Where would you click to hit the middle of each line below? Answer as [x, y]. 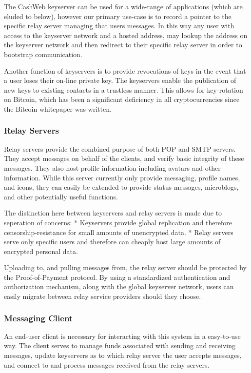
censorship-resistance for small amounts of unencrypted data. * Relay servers [119, 232]
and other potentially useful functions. [61, 196]
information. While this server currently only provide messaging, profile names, [122, 177]
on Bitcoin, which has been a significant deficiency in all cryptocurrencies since [122, 99]
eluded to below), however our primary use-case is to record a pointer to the [118, 16]
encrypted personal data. [41, 251]
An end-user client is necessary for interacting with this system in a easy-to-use [122, 336]
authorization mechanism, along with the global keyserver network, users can [119, 286]
